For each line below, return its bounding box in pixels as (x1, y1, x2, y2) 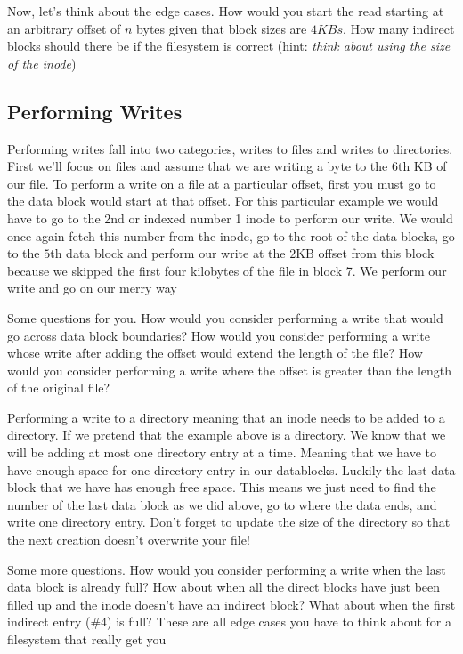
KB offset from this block (296, 244, 435, 262)
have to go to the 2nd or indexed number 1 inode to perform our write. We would (7, 208, 453, 227)
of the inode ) (7, 53, 77, 72)
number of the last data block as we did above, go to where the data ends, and (7, 495, 437, 513)
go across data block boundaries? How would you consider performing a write (7, 326, 430, 344)
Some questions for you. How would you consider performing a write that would (7, 308, 443, 327)
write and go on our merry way (7, 279, 177, 297)
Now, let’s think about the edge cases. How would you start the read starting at (7, 2, 444, 20)
